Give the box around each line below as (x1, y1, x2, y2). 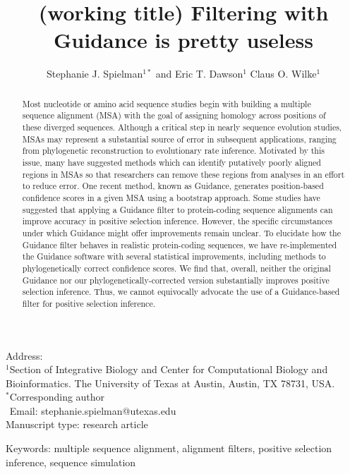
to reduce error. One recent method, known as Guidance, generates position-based (22, 180, 324, 192)
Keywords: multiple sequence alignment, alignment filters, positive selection (6, 441, 332, 456)
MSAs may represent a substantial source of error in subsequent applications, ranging (22, 133, 337, 145)
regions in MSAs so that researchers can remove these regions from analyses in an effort (22, 168, 345, 180)
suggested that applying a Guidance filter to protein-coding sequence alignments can (22, 203, 333, 215)
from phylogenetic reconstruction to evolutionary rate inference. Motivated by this (22, 145, 325, 157)
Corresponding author (9, 389, 105, 404)
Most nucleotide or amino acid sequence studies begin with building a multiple (22, 97, 311, 109)
